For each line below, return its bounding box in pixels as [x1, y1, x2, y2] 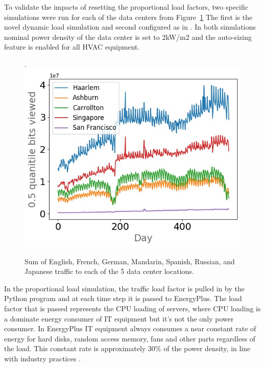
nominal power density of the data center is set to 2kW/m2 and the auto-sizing [4, 31, 252, 42]
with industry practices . [4, 353, 81, 364]
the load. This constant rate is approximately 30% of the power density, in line [4, 343, 251, 354]
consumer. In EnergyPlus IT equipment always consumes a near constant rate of [4, 323, 256, 334]
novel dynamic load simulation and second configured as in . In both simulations [4, 21, 256, 32]
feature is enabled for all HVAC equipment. [4, 41, 140, 52]
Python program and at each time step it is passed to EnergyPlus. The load [4, 293, 242, 304]
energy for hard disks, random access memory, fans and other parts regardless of [4, 333, 256, 343]
